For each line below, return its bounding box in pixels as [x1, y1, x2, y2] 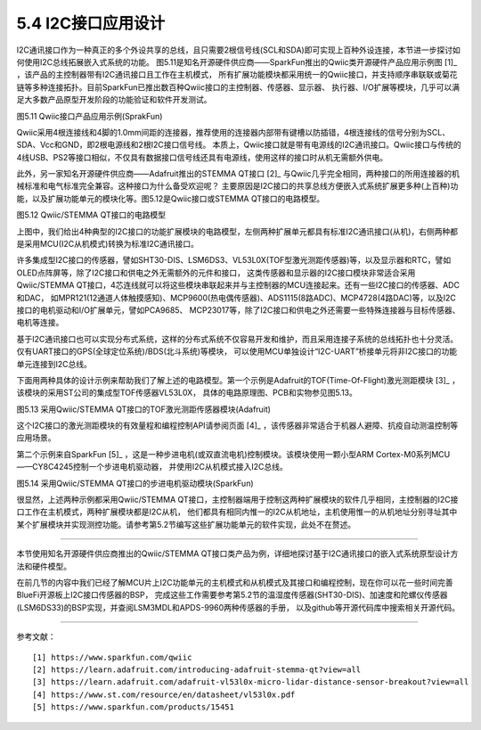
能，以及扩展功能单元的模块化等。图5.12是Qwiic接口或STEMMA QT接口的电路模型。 [16, 193, 325, 204]
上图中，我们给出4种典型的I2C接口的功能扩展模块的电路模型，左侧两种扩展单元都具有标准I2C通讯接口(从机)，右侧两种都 [16, 226, 459, 236]
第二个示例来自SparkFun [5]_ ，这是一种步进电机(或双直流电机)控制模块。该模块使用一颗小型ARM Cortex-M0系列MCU [16, 448, 451, 459]
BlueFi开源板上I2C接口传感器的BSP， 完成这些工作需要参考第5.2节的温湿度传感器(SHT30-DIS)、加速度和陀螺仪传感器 [16, 589, 449, 601]
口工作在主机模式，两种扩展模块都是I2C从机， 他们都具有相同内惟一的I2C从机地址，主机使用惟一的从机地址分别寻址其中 [16, 506, 458, 517]
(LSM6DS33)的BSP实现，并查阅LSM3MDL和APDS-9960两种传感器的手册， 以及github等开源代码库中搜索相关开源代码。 [16, 602, 461, 612]
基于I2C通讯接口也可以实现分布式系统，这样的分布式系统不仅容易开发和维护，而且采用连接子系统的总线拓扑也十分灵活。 [16, 333, 459, 344]
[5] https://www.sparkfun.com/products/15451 [32, 702, 235, 712]
